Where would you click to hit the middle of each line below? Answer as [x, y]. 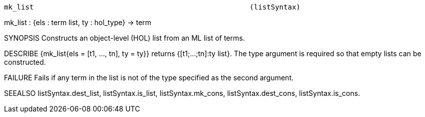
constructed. [25, 62]
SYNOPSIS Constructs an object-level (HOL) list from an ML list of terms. [125, 38]
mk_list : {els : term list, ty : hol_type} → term [78, 22]
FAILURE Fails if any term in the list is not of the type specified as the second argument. [149, 78]
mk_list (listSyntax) [152, 7]
